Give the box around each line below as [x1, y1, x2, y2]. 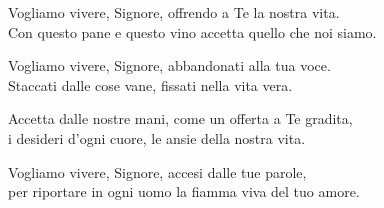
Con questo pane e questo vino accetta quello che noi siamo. [8, 21, 377, 42]
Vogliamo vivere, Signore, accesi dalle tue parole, [8, 161, 307, 182]
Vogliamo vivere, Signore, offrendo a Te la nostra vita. [8, 2, 340, 22]
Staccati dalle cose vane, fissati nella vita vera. [8, 74, 293, 95]
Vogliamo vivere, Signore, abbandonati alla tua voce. [8, 55, 331, 76]
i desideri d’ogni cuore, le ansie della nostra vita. [8, 127, 306, 148]
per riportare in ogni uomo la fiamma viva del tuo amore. [8, 181, 360, 202]
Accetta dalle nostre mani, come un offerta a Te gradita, [8, 108, 353, 129]
